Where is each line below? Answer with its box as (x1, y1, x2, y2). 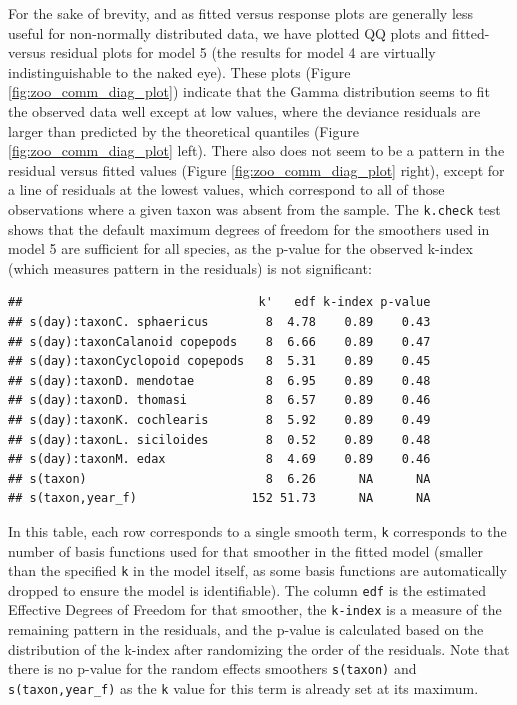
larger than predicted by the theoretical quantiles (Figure (8, 120, 359, 141)
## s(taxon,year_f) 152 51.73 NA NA (8, 491, 431, 506)
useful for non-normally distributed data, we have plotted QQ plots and (8, 22, 448, 43)
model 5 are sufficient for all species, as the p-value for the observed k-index (8, 238, 473, 259)
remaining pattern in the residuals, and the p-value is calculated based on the (8, 619, 484, 640)
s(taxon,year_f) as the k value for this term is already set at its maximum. (8, 677, 479, 698)
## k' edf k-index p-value (8, 295, 431, 310)
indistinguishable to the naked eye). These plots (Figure (8, 61, 351, 82)
